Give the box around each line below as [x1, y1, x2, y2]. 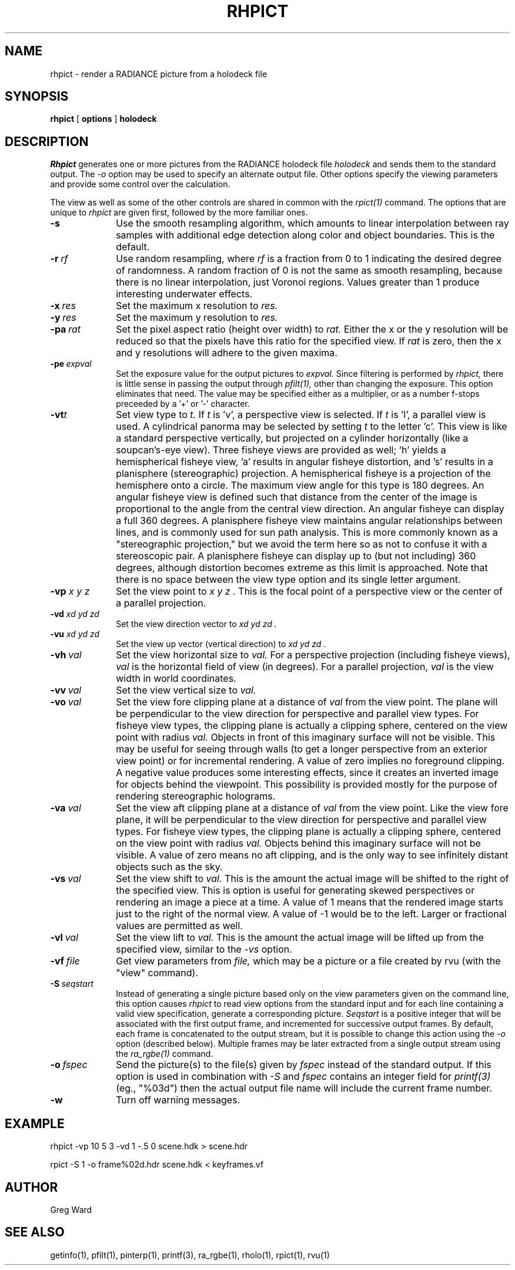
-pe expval [50, 359, 92, 369]
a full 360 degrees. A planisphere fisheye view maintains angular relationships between [116, 515, 503, 527]
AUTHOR [5, 1179, 58, 1195]
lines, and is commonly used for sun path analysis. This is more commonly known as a [116, 526, 498, 539]
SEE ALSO [5, 1225, 65, 1240]
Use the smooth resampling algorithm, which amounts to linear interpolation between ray [116, 217, 509, 230]
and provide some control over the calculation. [50, 179, 230, 190]
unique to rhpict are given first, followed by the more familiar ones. [50, 207, 308, 218]
